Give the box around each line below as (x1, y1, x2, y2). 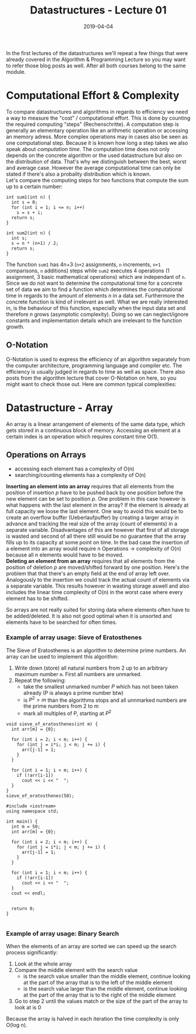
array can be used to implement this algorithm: (6, 653, 119, 660)
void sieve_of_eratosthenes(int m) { (6, 721, 98, 727)
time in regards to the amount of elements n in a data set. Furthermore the (6, 292, 185, 299)
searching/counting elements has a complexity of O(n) (14, 472, 146, 479)
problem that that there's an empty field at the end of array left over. (6, 570, 170, 577)
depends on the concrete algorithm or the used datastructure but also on (6, 152, 183, 159)
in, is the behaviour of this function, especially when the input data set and (6, 304, 186, 311)
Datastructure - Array (6, 401, 113, 414)
